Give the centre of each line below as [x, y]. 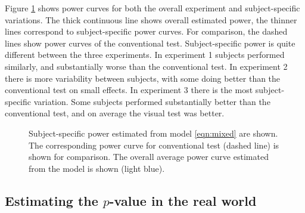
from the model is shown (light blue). [97, 168]
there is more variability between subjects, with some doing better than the [143, 78]
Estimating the [52, 200]
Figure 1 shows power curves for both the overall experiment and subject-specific [152, 8]
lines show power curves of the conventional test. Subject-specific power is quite [150, 43]
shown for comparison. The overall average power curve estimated [149, 157]
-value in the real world [183, 200]
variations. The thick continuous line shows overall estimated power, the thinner [151, 19]
